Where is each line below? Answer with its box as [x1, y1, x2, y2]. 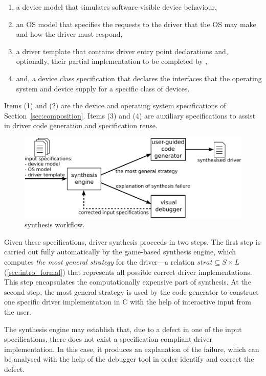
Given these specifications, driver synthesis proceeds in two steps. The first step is [4, 236, 261, 247]
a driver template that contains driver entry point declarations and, [16, 45, 228, 56]
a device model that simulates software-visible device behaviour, [16, 2, 217, 12]
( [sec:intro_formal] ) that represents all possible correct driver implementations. [4, 266, 252, 277]
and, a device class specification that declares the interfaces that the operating [16, 73, 262, 83]
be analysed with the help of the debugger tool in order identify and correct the [4, 354, 254, 364]
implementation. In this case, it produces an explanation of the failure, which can [4, 343, 259, 354]
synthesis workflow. [25, 219, 85, 230]
